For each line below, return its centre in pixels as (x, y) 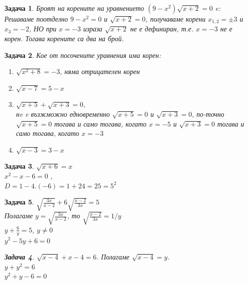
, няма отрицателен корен (100, 71)
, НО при (43, 29)
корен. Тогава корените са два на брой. (64, 39)
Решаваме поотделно (36, 19)
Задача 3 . (19, 166)
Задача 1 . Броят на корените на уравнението (74, 8)
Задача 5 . (19, 202)
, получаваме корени (176, 19)
